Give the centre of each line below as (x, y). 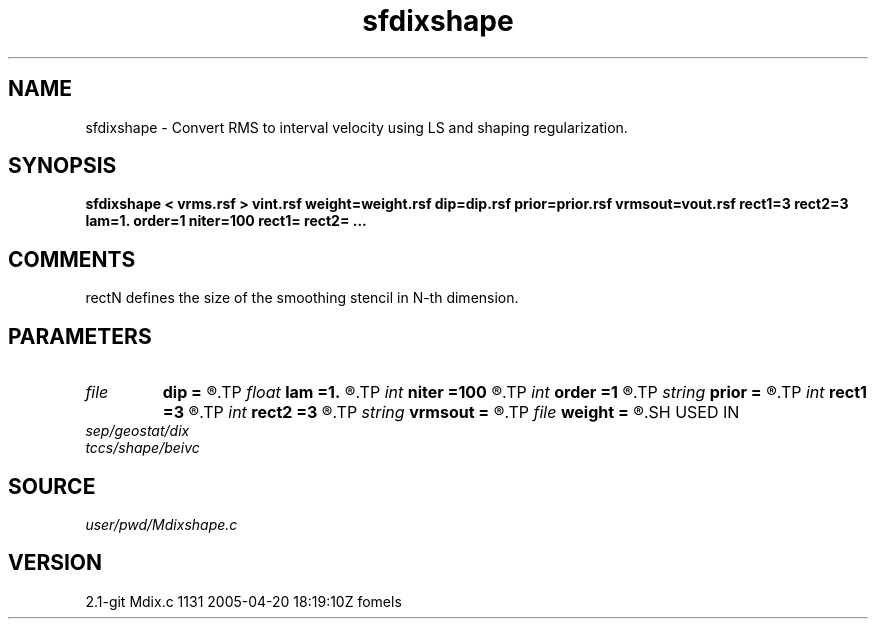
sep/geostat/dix (137, 431)
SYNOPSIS (62, 166)
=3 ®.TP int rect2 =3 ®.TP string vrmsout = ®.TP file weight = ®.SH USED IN (451, 412)
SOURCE (52, 486)
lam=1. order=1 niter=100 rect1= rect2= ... (226, 221)
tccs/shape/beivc (142, 448)
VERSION (55, 563)
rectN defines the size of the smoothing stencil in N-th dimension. (302, 298)
